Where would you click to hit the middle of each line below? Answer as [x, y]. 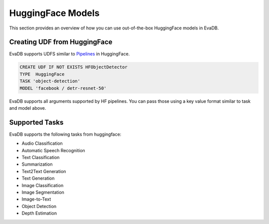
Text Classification [41, 158]
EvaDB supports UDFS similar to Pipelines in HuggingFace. [69, 54]
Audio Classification [42, 143]
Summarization [37, 164]
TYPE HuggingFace [42, 74]
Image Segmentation [43, 193]
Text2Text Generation [44, 171]
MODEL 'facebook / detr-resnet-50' [63, 88]
